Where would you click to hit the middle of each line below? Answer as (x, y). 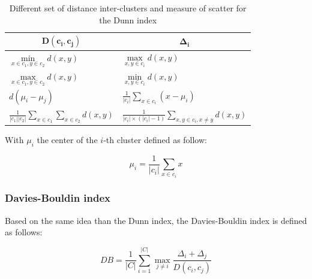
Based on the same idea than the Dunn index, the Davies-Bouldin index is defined (156, 220)
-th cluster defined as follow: (155, 140)
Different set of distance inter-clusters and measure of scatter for (128, 8)
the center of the (67, 140)
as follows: (24, 232)
